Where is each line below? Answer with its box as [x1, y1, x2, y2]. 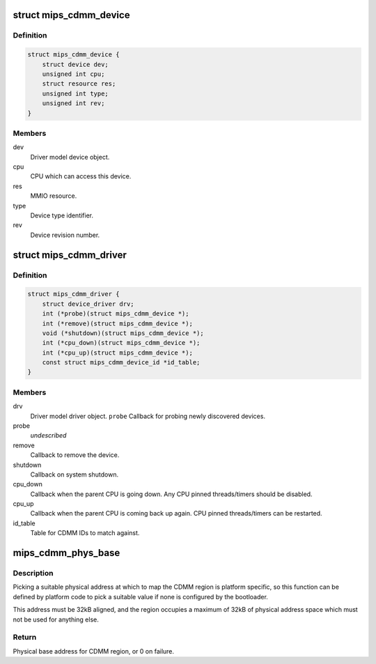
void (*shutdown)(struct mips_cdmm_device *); [42, 329, 205, 337]
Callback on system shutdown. [30, 470, 118, 479]
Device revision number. [30, 231, 100, 239]
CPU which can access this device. [30, 172, 132, 180]
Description [13, 569, 54, 578]
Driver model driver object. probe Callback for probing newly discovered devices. [30, 412, 266, 420]
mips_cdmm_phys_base [13, 547, 120, 559]
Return [13, 633, 37, 642]
